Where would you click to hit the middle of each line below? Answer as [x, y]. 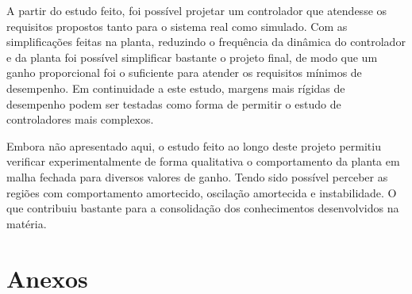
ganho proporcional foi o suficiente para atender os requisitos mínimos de [184, 73]
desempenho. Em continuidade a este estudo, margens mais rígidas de [176, 88]
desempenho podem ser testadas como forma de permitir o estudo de [174, 103]
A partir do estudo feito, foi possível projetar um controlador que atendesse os [197, 10]
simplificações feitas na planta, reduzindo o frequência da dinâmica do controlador [206, 42]
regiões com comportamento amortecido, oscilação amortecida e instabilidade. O [202, 192]
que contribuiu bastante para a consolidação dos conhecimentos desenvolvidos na [203, 208]
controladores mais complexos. [80, 119]
